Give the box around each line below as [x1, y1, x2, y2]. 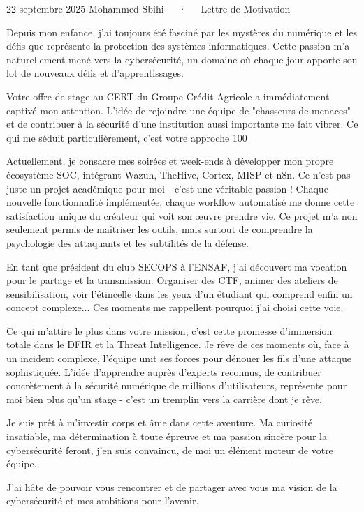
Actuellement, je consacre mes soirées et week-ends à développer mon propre [6, 153, 334, 168]
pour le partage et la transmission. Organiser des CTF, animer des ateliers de [6, 273, 338, 287]
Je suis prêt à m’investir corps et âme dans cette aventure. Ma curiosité [6, 415, 312, 430]
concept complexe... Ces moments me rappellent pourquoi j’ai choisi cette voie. [6, 300, 344, 315]
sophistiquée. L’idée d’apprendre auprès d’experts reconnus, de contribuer [6, 364, 321, 379]
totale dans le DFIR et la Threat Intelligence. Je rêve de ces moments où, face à [6, 337, 349, 352]
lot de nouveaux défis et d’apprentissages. [6, 66, 184, 80]
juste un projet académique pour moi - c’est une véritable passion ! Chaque [6, 181, 328, 195]
